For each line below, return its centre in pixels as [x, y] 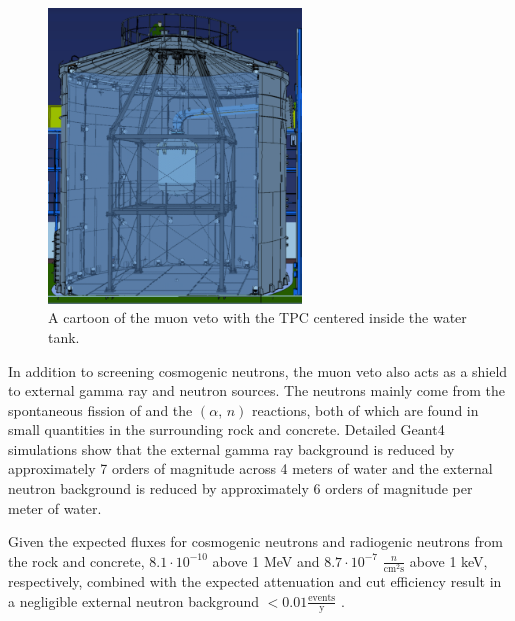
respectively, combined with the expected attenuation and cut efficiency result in [255, 581]
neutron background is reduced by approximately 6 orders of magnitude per [240, 488]
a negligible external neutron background [133, 600]
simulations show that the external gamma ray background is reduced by [231, 448]
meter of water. [55, 507]
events [322, 598]
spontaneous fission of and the [100, 409]
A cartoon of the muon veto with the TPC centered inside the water [257, 317]
